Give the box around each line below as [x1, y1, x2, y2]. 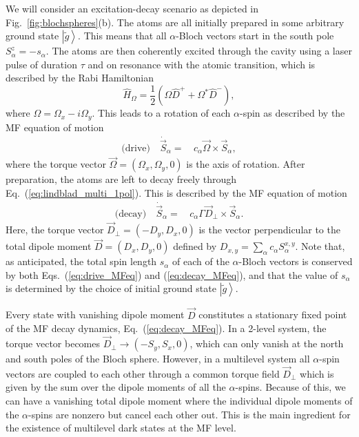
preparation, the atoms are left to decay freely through [6, 172, 237, 186]
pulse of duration [6, 57, 77, 71]
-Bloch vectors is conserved [238, 254, 353, 269]
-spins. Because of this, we [235, 380, 346, 394]
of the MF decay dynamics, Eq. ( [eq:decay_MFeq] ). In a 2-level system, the [6, 321, 327, 336]
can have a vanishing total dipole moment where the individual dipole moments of [6, 394, 353, 408]
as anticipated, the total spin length [6, 254, 157, 269]
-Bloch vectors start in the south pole [176, 28, 334, 43]
